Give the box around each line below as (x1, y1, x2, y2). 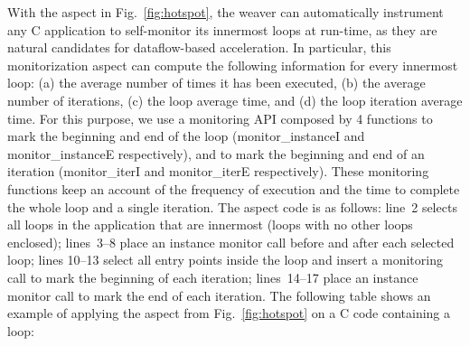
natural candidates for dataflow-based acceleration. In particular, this (7, 38, 391, 57)
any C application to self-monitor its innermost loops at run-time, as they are (7, 20, 437, 39)
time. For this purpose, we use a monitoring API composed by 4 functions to (7, 108, 433, 127)
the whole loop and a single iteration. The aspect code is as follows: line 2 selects (7, 197, 457, 216)
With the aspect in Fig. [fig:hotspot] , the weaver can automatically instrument (7, 3, 444, 21)
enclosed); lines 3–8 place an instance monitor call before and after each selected (7, 232, 455, 251)
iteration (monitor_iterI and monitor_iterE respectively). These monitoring (7, 162, 429, 181)
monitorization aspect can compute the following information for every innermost (7, 55, 458, 74)
